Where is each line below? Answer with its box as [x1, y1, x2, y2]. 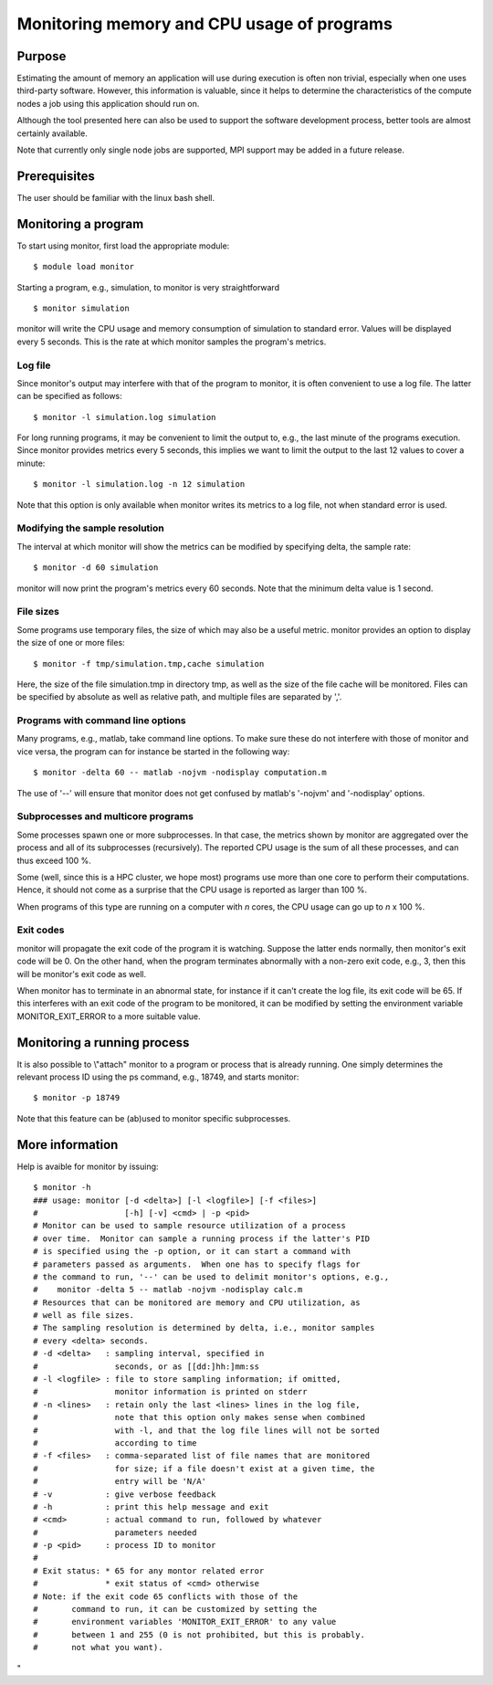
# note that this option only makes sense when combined [33, 1412, 365, 1423]
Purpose [16, 48, 67, 64]
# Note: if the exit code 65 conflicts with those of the [33, 1591, 299, 1602]
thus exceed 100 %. [16, 855, 91, 866]
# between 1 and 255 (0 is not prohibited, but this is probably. [33, 1629, 365, 1639]
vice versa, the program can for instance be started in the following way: [16, 745, 290, 757]
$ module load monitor [33, 261, 135, 272]
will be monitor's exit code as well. [16, 968, 147, 979]
